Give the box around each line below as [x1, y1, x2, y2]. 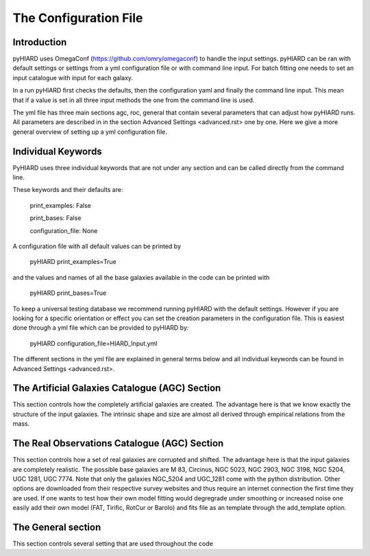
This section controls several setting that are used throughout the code [12, 540, 214, 548]
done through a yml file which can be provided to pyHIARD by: [12, 324, 189, 332]
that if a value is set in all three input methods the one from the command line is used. [12, 96, 255, 104]
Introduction [12, 36, 67, 48]
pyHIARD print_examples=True [29, 258, 116, 266]
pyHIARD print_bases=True [29, 289, 107, 298]
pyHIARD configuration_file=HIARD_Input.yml [29, 339, 158, 348]
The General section [12, 521, 101, 533]
